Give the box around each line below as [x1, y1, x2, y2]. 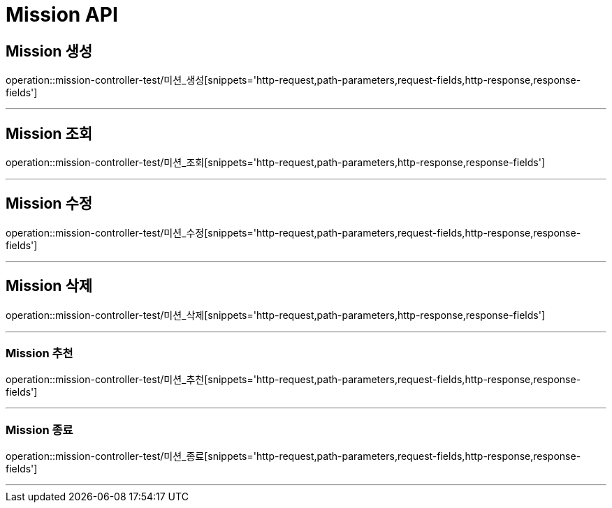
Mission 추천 [6, 346, 73, 361]
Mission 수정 [6, 195, 93, 213]
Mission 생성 [6, 42, 93, 60]
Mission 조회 [6, 124, 93, 142]
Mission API [6, 3, 118, 27]
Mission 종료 [6, 422, 73, 437]
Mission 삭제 [6, 277, 93, 295]
